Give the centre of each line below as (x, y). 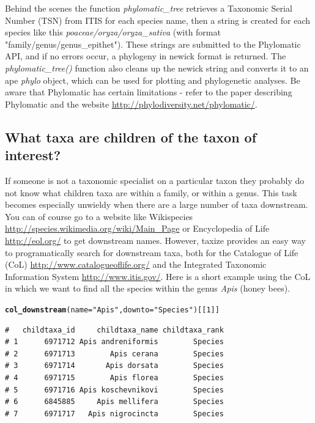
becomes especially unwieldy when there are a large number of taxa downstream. (157, 204)
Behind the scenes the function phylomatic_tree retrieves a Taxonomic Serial (149, 8)
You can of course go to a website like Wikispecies (99, 216)
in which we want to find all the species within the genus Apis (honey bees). (148, 288)
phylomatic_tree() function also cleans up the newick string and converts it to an (157, 68)
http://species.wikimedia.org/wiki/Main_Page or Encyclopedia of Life (137, 228)
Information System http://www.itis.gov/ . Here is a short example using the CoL (158, 276)
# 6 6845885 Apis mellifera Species (114, 402)
